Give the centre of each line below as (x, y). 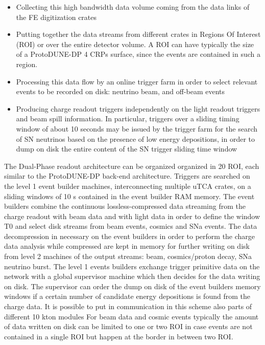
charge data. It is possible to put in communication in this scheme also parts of (128, 306)
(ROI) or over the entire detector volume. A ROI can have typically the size (135, 44)
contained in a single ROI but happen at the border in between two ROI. (119, 336)
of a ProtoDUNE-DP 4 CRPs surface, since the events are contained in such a (138, 54)
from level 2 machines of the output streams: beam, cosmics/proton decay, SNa (128, 256)
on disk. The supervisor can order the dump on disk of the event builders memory (132, 286)
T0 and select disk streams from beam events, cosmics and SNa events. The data (131, 226)
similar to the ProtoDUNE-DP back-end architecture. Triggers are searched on (127, 176)
